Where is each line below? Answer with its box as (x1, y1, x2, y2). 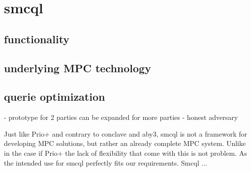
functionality (4, 31, 70, 46)
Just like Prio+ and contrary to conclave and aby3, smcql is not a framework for (4, 128, 247, 139)
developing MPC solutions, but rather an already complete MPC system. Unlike (4, 138, 246, 148)
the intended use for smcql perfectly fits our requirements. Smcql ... (4, 157, 208, 168)
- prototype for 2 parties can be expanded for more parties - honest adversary (4, 112, 238, 122)
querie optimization (4, 89, 105, 104)
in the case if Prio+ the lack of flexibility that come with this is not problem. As (4, 147, 247, 158)
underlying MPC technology (4, 60, 151, 75)
